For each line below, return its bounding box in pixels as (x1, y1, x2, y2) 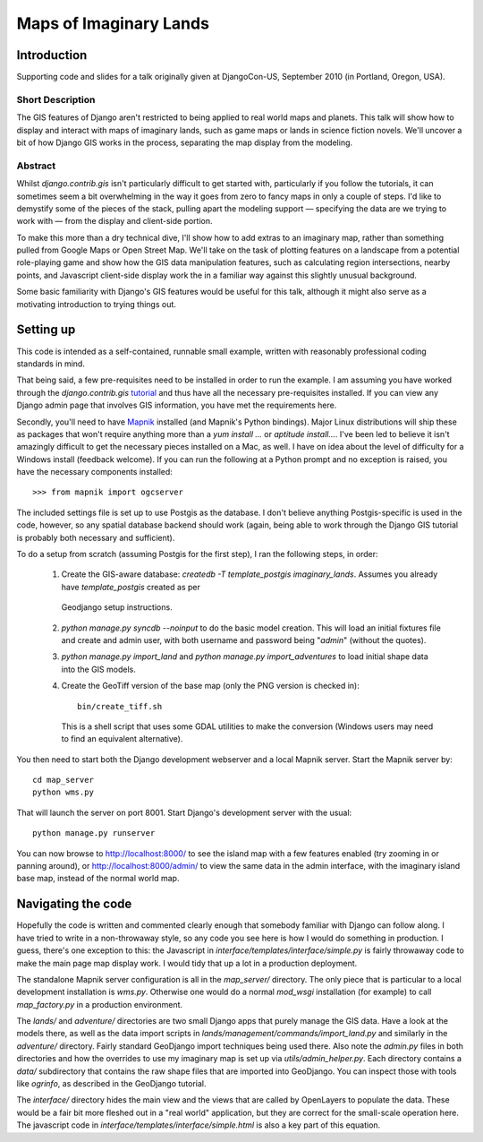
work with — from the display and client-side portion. (16, 216, 214, 227)
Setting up (16, 322, 76, 338)
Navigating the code (16, 897, 132, 912)
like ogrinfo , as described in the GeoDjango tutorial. (16, 1078, 207, 1089)
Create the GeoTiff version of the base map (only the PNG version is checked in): (61, 681, 360, 691)
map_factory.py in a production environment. (16, 999, 183, 1009)
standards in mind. (16, 358, 85, 369)
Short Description (16, 93, 96, 106)
